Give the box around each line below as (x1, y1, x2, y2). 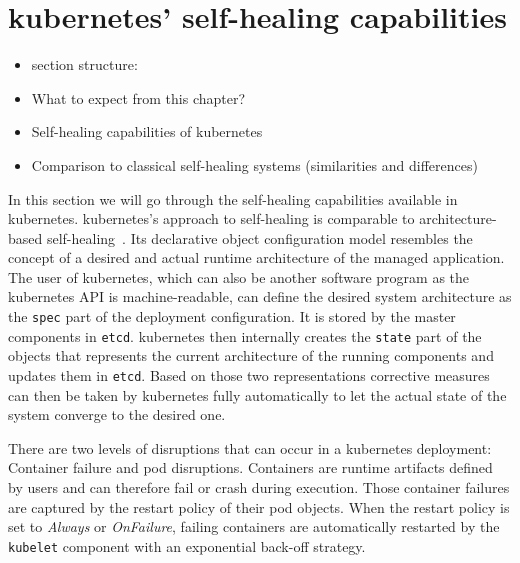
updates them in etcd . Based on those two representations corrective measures (8, 364, 490, 385)
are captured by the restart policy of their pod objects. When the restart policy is (8, 496, 510, 517)
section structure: (31, 54, 138, 75)
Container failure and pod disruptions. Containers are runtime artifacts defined (8, 457, 493, 478)
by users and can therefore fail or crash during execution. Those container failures (8, 477, 510, 497)
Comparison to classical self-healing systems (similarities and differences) (31, 154, 478, 175)
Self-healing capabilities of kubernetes (31, 121, 263, 142)
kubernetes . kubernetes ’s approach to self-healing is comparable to (8, 208, 415, 229)
